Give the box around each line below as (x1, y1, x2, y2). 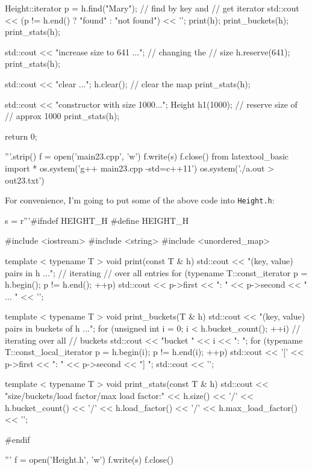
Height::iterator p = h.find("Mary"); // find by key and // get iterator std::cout (5, 2, 299, 14)
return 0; (5, 129, 37, 142)
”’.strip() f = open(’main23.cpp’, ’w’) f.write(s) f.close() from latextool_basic (5, 150, 289, 162)
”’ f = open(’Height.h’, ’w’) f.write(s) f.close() (5, 453, 173, 466)
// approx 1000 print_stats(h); (5, 110, 120, 122)
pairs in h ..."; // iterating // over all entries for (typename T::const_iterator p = (5, 266, 308, 279)
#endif (5, 433, 30, 445)
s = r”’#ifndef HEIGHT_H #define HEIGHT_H (5, 214, 189, 226)
